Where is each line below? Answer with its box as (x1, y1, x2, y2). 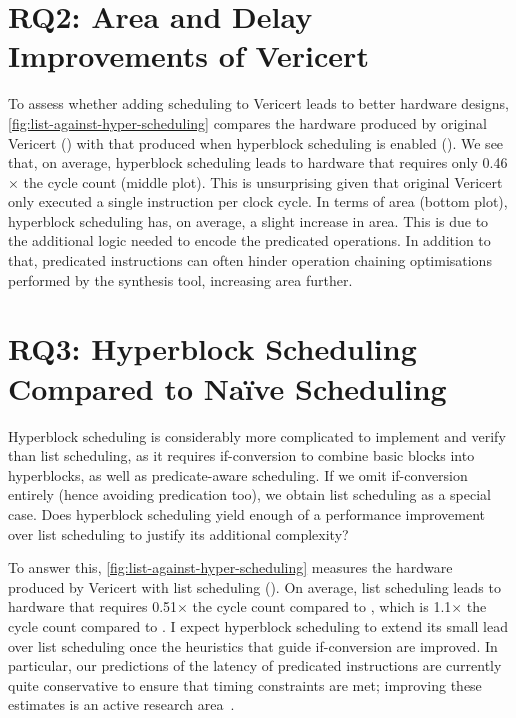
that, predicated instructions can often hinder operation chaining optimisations (8, 250, 492, 271)
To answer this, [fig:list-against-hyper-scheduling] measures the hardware (8, 557, 453, 578)
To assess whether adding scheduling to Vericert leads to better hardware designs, (8, 93, 509, 114)
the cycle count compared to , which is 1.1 (192, 596, 452, 617)
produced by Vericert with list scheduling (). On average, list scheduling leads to (8, 576, 501, 597)
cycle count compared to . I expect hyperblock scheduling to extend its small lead (8, 615, 508, 636)
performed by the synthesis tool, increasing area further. (8, 269, 353, 290)
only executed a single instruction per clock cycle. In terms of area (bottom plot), (8, 191, 508, 212)
